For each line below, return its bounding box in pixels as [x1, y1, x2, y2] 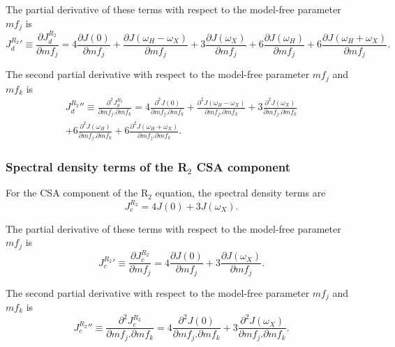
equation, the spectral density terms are [155, 185, 326, 200]
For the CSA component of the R [6, 185, 149, 200]
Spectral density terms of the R [6, 158, 188, 176]
